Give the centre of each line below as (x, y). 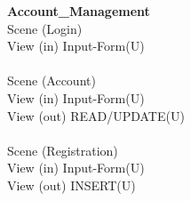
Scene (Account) (52, 80)
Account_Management (79, 11)
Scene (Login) (45, 28)
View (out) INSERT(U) (72, 185)
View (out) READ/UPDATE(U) (96, 115)
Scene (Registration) (63, 150)
